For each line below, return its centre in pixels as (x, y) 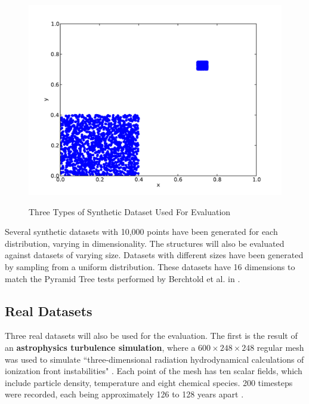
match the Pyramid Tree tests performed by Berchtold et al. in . (123, 278)
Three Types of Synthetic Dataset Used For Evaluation (130, 211)
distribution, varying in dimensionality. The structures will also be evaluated (145, 243)
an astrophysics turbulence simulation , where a (100, 347)
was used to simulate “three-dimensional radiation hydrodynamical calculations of (154, 359)
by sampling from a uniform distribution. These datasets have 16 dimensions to (150, 266)
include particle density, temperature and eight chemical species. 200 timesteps (149, 382)
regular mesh (280, 347)
